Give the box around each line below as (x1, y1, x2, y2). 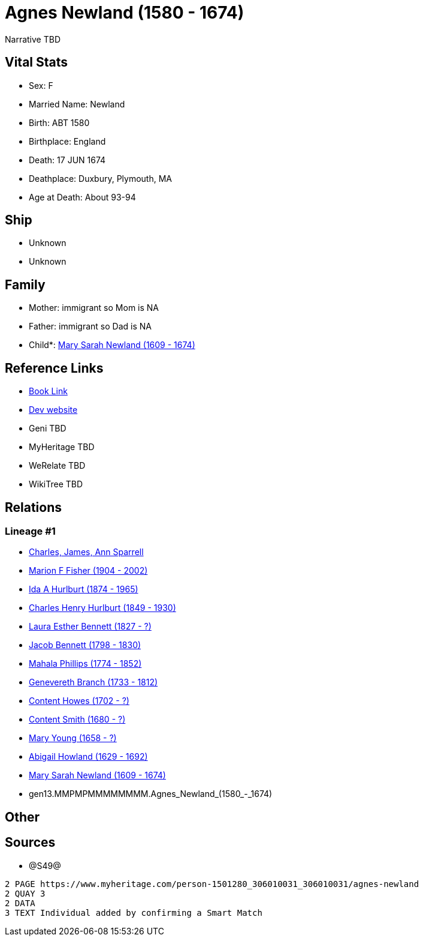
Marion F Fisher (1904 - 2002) (29, 565, 148, 576)
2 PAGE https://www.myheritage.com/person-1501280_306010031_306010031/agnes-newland (5, 879, 419, 889)
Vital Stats (5, 55, 68, 70)
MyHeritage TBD (29, 442, 95, 452)
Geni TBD (29, 423, 67, 434)
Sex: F (29, 80, 53, 91)
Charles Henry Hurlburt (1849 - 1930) (29, 603, 176, 613)
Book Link (29, 386, 68, 397)
